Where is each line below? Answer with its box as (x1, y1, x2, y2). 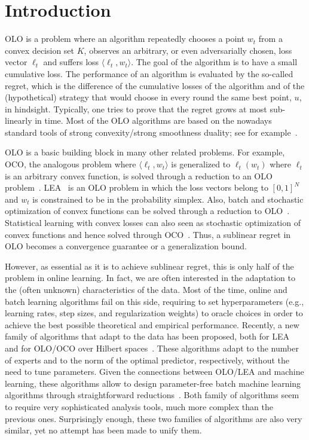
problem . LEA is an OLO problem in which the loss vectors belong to (5, 181, 268, 194)
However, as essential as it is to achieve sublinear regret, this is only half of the (5, 259, 294, 272)
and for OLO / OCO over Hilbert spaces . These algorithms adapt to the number (5, 341, 299, 354)
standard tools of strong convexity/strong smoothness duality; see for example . (5, 126, 298, 138)
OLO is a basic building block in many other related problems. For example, (5, 146, 285, 158)
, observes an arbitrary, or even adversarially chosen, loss (84, 44, 292, 56)
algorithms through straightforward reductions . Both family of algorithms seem (5, 389, 299, 401)
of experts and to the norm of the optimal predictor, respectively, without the (5, 353, 289, 366)
